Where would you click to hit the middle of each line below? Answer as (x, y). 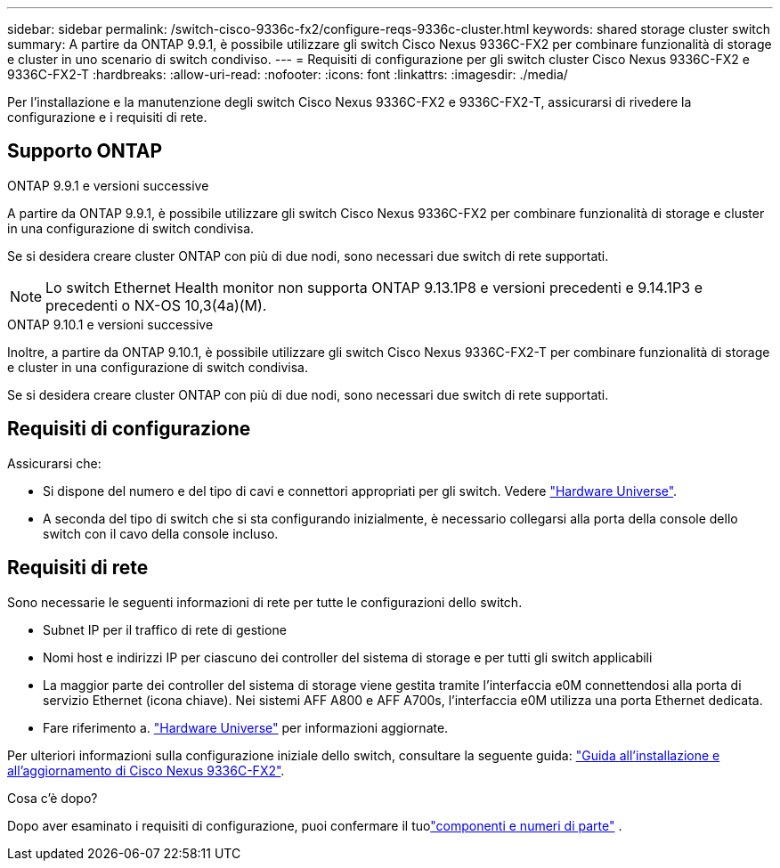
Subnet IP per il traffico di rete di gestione (165, 629)
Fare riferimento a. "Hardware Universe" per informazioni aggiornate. (246, 727)
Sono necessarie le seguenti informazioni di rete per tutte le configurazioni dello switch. (265, 602)
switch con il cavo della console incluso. (161, 533)
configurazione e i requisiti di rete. (107, 117)
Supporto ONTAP (85, 151)
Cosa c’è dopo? (53, 798)
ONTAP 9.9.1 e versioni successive (108, 185)
